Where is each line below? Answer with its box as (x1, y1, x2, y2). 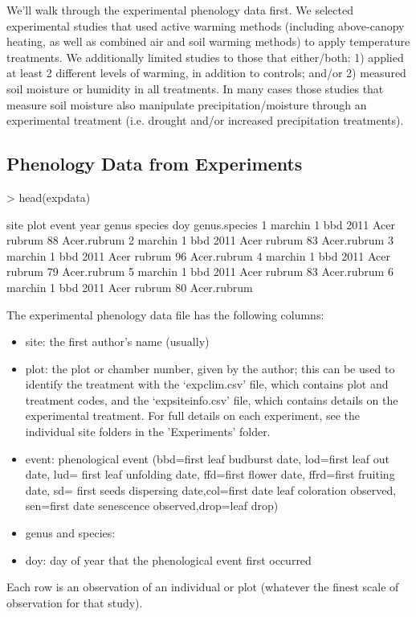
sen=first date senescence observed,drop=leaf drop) (25, 497, 279, 514)
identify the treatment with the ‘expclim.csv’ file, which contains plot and (25, 376, 389, 393)
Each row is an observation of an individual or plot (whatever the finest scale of (6, 578, 399, 595)
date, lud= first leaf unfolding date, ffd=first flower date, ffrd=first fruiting (25, 466, 395, 483)
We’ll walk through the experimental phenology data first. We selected (6, 2, 353, 18)
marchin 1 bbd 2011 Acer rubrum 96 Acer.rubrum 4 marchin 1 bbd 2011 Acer (6, 247, 390, 264)
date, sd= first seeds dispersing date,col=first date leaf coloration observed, (25, 481, 397, 498)
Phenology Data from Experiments (6, 151, 303, 176)
